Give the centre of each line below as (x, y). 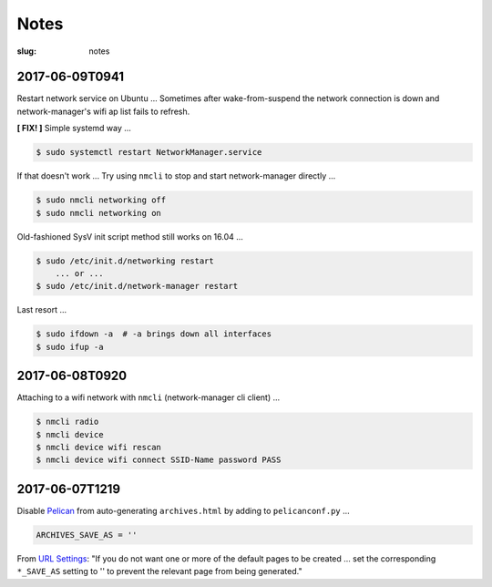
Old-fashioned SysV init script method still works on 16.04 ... (130, 236)
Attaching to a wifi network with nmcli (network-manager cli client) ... (149, 397)
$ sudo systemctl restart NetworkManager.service (149, 152)
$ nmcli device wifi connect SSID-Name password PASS (159, 460)
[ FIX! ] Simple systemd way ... (74, 129)
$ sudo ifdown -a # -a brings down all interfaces (154, 334)
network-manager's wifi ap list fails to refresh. (103, 111)
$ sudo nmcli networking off (101, 200)
